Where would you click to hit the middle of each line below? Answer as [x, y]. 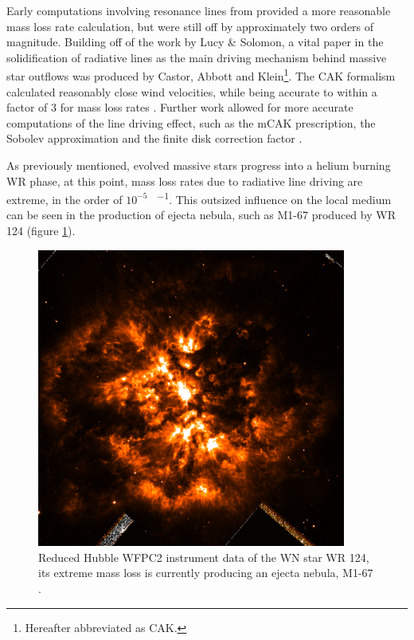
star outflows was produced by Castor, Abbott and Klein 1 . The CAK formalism [201, 75]
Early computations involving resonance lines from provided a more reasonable [199, 10]
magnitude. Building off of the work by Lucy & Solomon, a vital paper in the [195, 42]
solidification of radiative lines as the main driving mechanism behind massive [197, 57]
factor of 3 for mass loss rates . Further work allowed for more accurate [180, 107]
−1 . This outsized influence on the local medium [274, 198]
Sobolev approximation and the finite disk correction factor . [154, 138]
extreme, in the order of [64, 199]
